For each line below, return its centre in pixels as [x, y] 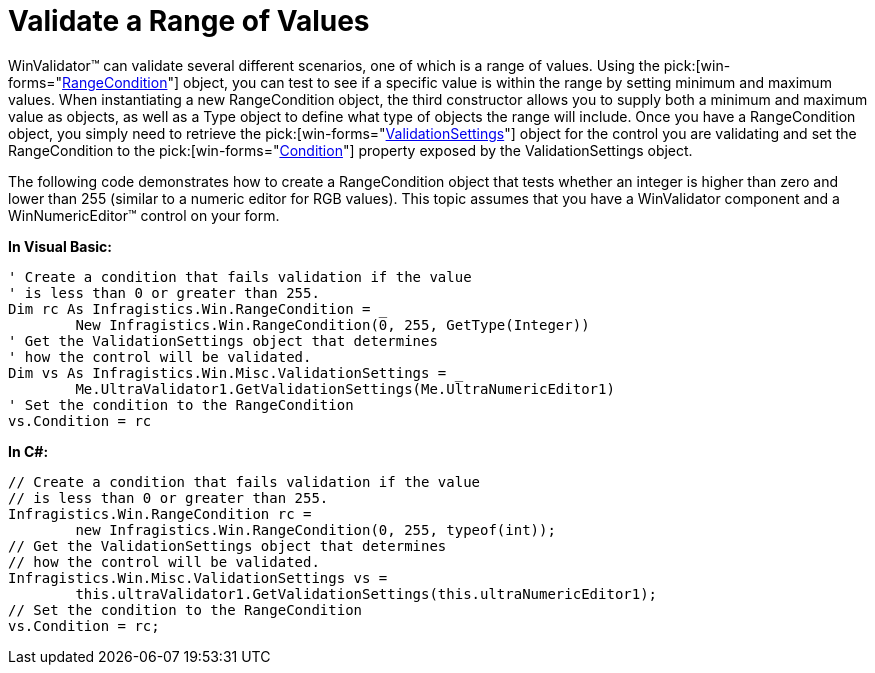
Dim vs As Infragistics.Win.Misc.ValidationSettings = [227, 372]
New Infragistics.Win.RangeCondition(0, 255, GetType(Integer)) [332, 324]
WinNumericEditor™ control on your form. [144, 215]
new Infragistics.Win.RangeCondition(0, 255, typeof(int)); [315, 529]
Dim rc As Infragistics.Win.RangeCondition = [189, 308]
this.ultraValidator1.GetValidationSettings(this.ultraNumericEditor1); [366, 593]
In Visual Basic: [60, 246]
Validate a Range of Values [189, 21]
